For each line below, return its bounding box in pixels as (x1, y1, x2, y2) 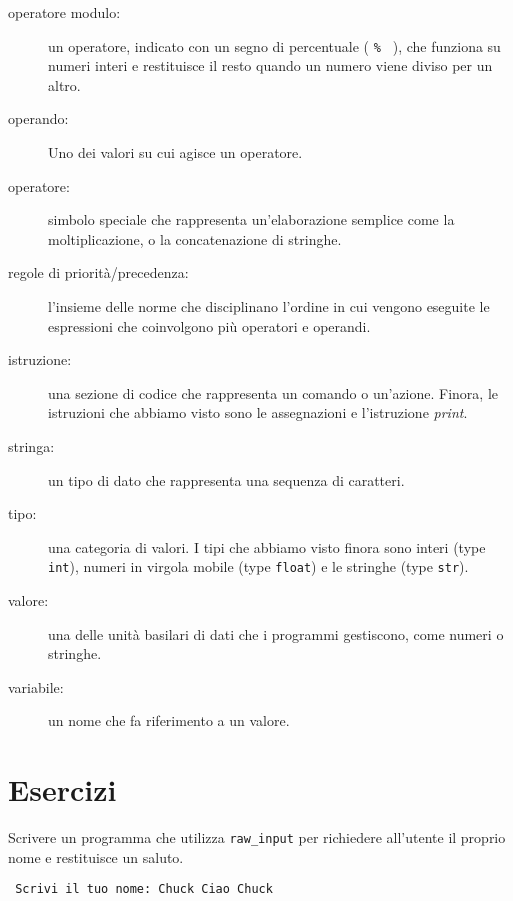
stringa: (8, 435, 55, 456)
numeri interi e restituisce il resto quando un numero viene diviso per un (48, 55, 493, 76)
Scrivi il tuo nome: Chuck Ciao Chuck (15, 882, 273, 897)
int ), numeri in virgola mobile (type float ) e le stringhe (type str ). (48, 556, 469, 577)
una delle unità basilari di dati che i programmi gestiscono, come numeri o (48, 623, 504, 644)
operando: (8, 108, 69, 129)
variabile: (8, 676, 64, 697)
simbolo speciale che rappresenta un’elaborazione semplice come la (48, 209, 455, 230)
